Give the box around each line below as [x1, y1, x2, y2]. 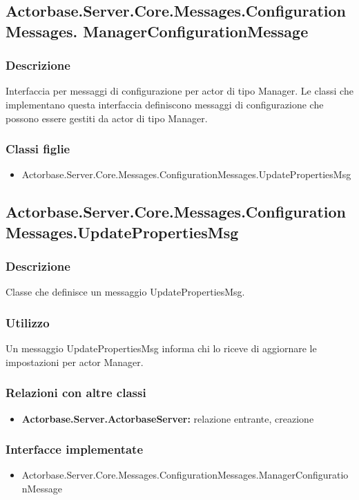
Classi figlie [6, 140, 70, 157]
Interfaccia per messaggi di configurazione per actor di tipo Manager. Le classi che [6, 84, 353, 98]
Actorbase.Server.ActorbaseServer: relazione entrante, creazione [21, 411, 314, 425]
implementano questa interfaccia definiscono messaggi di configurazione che [6, 97, 324, 111]
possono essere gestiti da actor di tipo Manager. [6, 110, 208, 125]
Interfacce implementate [6, 441, 144, 458]
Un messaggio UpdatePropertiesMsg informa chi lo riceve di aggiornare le [6, 341, 317, 356]
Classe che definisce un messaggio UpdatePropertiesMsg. [6, 285, 245, 299]
